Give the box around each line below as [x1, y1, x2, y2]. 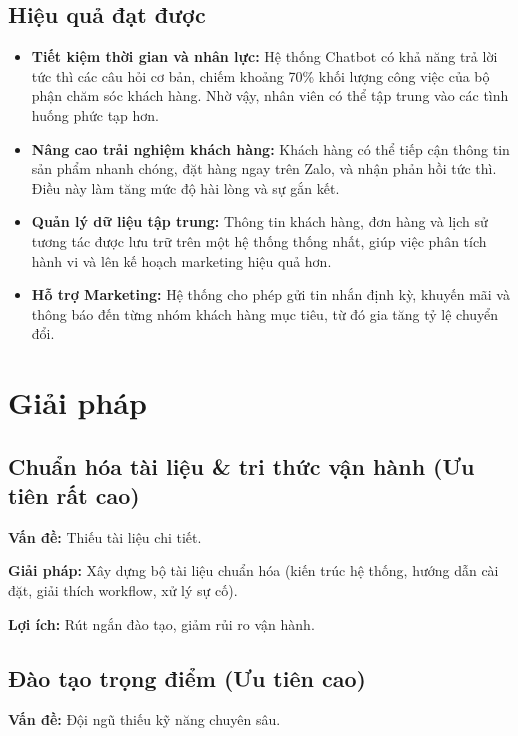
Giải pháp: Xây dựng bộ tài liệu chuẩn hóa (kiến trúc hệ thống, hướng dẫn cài [8, 560, 499, 581]
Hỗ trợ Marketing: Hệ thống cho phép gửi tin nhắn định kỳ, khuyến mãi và [31, 284, 510, 305]
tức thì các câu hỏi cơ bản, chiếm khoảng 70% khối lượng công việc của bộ [31, 65, 490, 86]
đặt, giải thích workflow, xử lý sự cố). [8, 580, 238, 601]
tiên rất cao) [8, 480, 140, 511]
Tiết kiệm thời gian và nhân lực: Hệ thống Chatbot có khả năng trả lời [31, 46, 498, 67]
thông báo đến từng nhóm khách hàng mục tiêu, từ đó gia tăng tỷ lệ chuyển [31, 303, 499, 324]
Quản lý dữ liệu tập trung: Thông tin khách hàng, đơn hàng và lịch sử [31, 211, 488, 232]
